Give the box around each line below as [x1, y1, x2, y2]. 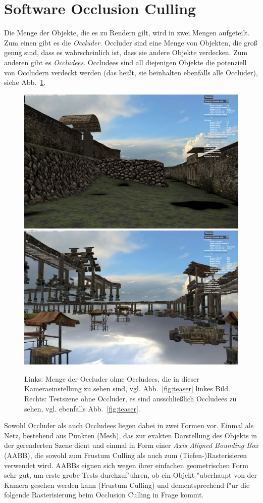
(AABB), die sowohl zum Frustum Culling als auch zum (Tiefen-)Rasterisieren [4, 450, 247, 461]
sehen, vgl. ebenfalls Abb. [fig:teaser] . [24, 403, 140, 414]
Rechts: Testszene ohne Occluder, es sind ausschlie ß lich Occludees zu [24, 393, 237, 404]
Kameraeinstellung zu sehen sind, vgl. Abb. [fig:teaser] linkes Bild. [24, 383, 230, 394]
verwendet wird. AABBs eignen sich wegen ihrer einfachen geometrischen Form [4, 460, 248, 470]
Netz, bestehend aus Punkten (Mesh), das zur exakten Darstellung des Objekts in [4, 430, 257, 440]
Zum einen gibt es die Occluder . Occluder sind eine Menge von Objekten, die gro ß [4, 37, 257, 48]
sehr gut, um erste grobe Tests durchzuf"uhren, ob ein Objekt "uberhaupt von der [4, 470, 257, 480]
